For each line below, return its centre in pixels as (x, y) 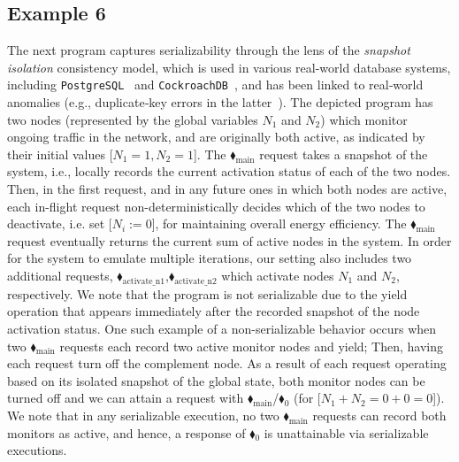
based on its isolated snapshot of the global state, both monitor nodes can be (216, 380)
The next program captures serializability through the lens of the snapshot (209, 50)
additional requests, (60, 275)
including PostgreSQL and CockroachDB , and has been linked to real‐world (215, 85)
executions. (37, 450)
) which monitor (364, 119)
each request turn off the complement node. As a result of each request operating (227, 363)
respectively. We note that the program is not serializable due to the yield (207, 293)
